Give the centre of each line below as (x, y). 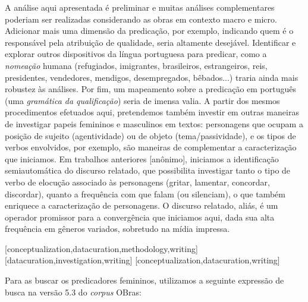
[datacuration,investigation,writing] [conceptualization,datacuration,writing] (142, 260)
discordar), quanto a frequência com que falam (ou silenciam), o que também (145, 194)
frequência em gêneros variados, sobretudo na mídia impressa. (117, 229)
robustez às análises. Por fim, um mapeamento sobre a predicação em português (151, 89)
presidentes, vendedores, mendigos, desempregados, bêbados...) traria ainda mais (152, 77)
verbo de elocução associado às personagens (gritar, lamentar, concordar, (137, 182)
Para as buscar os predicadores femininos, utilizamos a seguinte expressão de (144, 280)
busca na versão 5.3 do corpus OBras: (73, 292)
